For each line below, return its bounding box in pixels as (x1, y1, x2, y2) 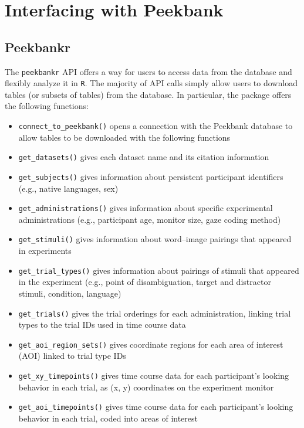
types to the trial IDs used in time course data (18, 318, 186, 331)
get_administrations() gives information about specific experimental (18, 202, 273, 214)
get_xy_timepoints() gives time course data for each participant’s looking (18, 369, 289, 382)
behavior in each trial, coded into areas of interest (18, 412, 198, 424)
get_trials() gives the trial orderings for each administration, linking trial (18, 307, 291, 319)
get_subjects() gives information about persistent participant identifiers (18, 170, 283, 182)
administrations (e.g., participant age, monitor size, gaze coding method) (18, 213, 281, 225)
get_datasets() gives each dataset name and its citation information (18, 151, 269, 163)
